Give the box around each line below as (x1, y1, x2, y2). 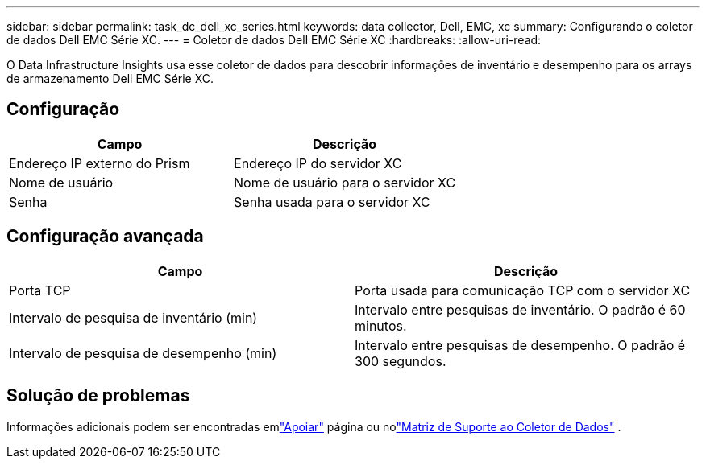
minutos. (355, 317, 407, 334)
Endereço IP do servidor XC (234, 154, 402, 171)
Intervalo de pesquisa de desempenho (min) (9, 344, 277, 361)
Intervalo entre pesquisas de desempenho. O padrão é (355, 336, 686, 353)
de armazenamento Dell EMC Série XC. (6, 72, 214, 85)
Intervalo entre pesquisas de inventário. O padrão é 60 (355, 301, 686, 318)
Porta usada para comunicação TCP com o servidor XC (355, 282, 691, 298)
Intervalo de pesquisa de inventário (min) (9, 309, 258, 326)
